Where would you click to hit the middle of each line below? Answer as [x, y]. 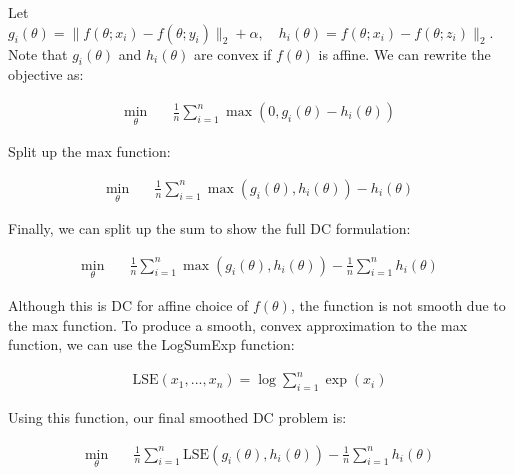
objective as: [46, 74]
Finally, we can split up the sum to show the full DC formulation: [209, 228]
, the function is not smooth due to [398, 304]
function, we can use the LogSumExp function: [151, 344]
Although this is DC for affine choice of [128, 304]
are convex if [232, 53]
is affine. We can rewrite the [404, 53]
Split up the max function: [89, 151]
